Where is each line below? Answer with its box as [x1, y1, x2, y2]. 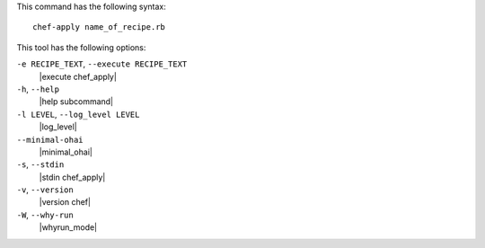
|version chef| [39, 197, 92, 208]
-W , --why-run [16, 209, 74, 220]
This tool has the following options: [16, 41, 146, 53]
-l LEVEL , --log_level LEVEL [16, 109, 140, 120]
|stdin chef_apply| [39, 172, 106, 182]
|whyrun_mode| [39, 222, 98, 233]
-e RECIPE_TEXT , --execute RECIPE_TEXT [16, 58, 188, 69]
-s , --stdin [16, 159, 65, 170]
